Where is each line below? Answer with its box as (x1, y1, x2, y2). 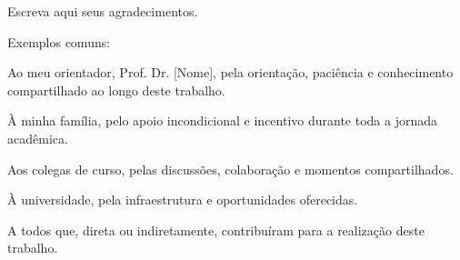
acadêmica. (7, 128, 68, 147)
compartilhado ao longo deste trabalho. (7, 80, 225, 99)
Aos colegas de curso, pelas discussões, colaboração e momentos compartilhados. (7, 159, 454, 178)
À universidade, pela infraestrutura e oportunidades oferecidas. (7, 190, 358, 209)
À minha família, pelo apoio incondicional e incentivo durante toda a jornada (7, 111, 438, 130)
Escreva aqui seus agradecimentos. (7, 2, 198, 20)
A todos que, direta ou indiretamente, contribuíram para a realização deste (7, 220, 425, 239)
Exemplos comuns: (7, 32, 111, 51)
